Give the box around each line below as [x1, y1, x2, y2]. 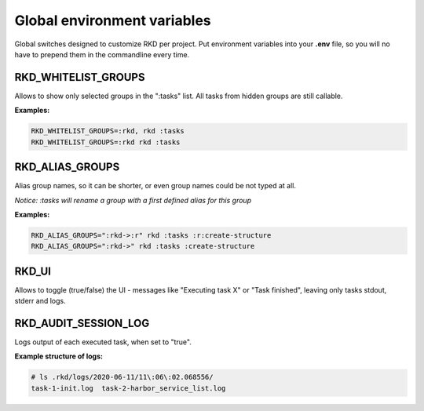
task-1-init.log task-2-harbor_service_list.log [31, 384, 226, 392]
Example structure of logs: [14, 351, 104, 361]
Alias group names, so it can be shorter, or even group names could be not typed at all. [14, 181, 296, 191]
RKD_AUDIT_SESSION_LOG [14, 316, 150, 329]
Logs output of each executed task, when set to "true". [14, 337, 192, 347]
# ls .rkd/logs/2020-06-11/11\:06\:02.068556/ [31, 373, 214, 382]
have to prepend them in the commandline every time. [14, 49, 190, 59]
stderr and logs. [14, 296, 66, 306]
